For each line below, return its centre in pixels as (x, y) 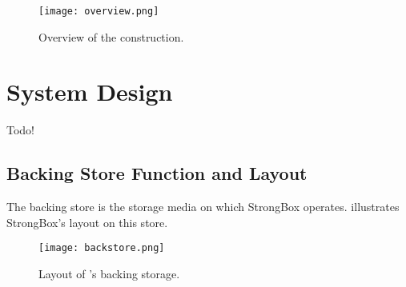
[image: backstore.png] (102, 248)
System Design (90, 92)
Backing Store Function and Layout (157, 173)
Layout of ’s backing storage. (109, 274)
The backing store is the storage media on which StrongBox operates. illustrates (203, 207)
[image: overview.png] (99, 11)
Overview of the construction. (111, 36)
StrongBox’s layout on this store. (87, 222)
